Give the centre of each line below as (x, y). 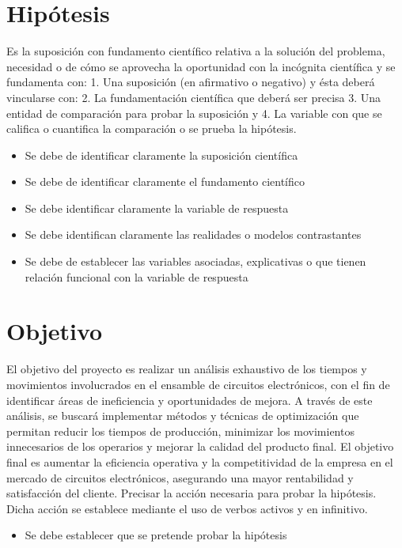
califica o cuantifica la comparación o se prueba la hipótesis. (152, 128)
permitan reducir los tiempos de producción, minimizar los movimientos (180, 431)
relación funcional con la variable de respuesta (137, 276)
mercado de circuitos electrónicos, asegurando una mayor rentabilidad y (180, 477)
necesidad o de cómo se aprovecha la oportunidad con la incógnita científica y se (201, 66)
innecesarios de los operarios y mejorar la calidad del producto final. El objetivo (200, 446)
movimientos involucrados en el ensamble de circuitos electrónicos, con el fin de (198, 384)
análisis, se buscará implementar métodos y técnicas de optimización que (183, 416)
